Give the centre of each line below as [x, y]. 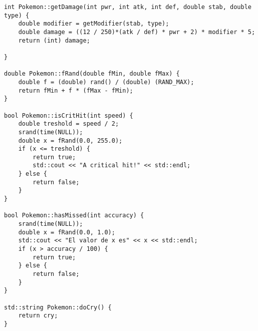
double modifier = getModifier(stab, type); [94, 24]
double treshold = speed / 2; [69, 124]
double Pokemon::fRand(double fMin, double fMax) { [92, 74]
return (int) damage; [54, 40]
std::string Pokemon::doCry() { [58, 307]
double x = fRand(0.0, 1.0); [67, 232]
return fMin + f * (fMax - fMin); [76, 90]
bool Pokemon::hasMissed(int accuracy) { [74, 216]
